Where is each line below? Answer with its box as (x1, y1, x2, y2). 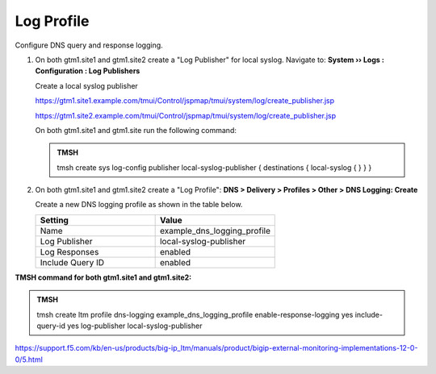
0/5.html (15, 355, 44, 364)
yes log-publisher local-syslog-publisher (67, 321, 203, 330)
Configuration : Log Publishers (35, 66, 140, 76)
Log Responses (40, 246, 99, 257)
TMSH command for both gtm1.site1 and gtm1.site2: (15, 272, 192, 282)
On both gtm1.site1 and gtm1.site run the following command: (35, 125, 237, 135)
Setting (40, 214, 69, 226)
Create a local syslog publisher (35, 81, 139, 90)
